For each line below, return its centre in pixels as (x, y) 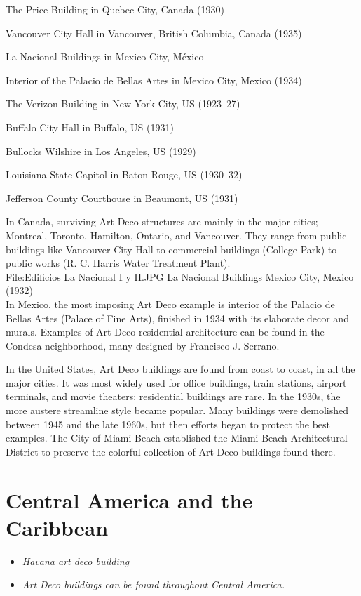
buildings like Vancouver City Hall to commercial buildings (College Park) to (171, 249)
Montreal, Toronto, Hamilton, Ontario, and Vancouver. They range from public (176, 235)
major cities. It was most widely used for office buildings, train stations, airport (176, 382)
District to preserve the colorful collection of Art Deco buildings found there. (171, 451)
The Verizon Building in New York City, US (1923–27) (123, 104)
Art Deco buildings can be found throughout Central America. (154, 584)
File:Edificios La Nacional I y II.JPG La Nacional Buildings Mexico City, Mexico (180, 276)
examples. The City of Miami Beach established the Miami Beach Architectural (177, 438)
